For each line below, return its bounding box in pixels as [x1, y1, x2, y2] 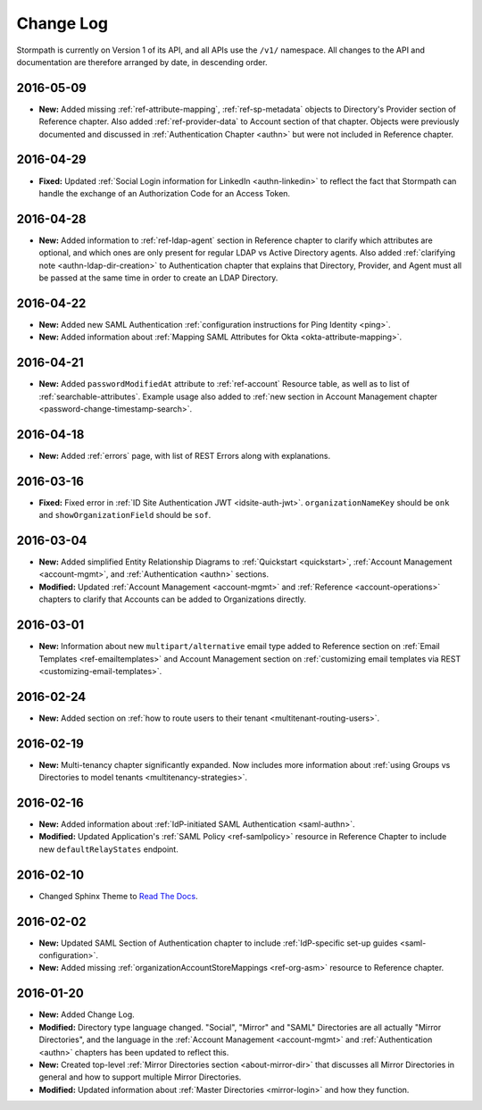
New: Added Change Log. [38, 1009, 136, 1020]
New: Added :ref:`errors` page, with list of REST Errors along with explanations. [38, 450, 330, 461]
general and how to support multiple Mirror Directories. [38, 1072, 242, 1082]
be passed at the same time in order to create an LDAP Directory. [38, 272, 278, 283]
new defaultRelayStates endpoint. [38, 844, 179, 855]
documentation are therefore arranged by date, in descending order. [16, 56, 268, 67]
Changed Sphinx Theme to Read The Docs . [38, 890, 198, 901]
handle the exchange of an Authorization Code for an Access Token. [38, 188, 290, 198]
